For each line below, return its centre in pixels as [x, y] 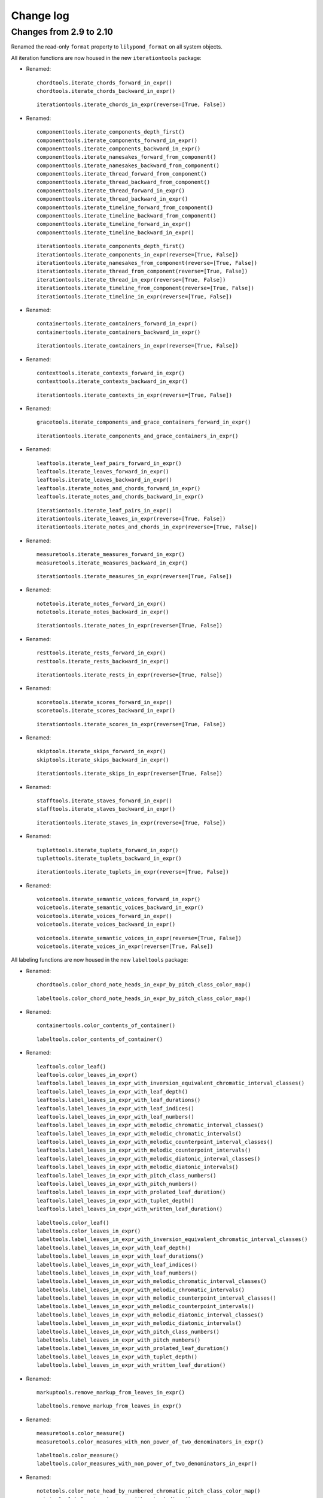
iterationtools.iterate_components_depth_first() [111, 246]
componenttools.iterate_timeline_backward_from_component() [127, 216]
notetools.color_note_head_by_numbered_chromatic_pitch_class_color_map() [149, 1491]
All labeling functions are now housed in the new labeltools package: [100, 960]
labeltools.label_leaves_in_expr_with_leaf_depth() [114, 1248]
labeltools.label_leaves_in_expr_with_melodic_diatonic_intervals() [139, 1323]
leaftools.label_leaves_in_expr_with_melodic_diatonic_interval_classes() [149, 1159]
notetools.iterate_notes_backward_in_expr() [103, 612]
